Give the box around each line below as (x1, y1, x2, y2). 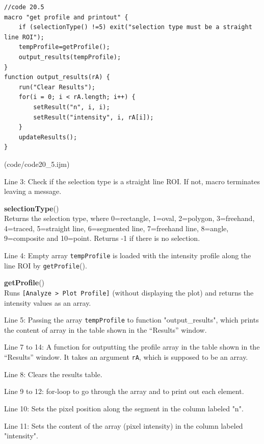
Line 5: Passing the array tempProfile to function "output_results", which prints (4, 314, 259, 325)
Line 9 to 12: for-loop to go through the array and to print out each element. (4, 386, 244, 397)
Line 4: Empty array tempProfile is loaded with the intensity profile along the (4, 250, 251, 261)
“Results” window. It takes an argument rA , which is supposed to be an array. (4, 352, 248, 362)
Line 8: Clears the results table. (4, 368, 102, 379)
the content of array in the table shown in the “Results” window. (4, 324, 207, 335)
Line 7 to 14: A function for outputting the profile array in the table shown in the (4, 341, 260, 352)
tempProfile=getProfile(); (18, 43, 110, 51)
